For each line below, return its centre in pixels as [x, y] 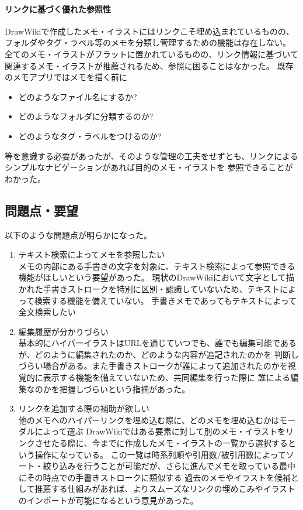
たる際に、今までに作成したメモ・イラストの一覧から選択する [170, 443]
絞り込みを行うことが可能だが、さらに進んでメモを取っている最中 [169, 466]
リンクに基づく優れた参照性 [58, 8]
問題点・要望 [41, 210]
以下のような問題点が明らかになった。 [78, 235]
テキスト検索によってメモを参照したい [92, 254]
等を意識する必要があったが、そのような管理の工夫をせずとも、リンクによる [151, 155]
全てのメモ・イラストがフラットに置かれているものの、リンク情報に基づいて [151, 54]
